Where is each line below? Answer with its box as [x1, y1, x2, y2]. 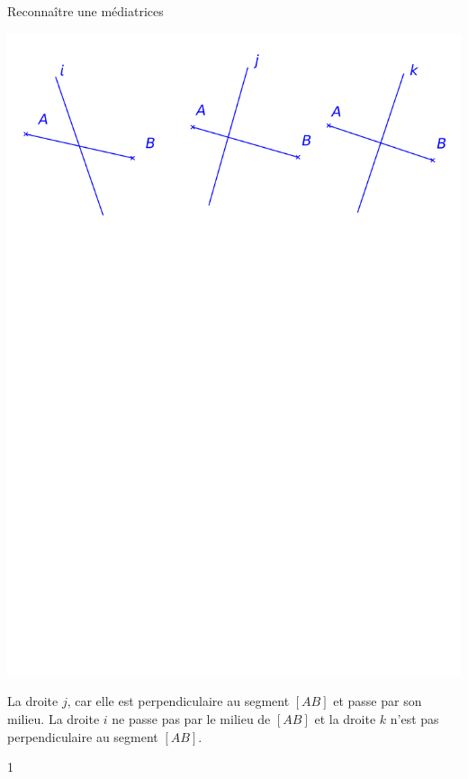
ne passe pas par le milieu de [112, 709, 271, 728]
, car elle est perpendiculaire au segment [67, 692, 290, 710]
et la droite [314, 709, 376, 728]
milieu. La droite [7, 709, 100, 728]
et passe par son [333, 692, 422, 710]
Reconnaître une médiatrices [7, 2, 164, 20]
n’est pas [390, 709, 439, 728]
